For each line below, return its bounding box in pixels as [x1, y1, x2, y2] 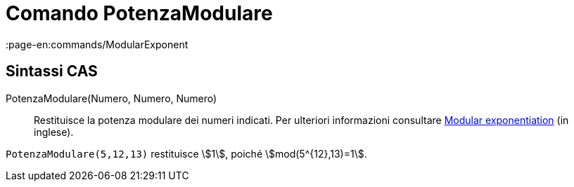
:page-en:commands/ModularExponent [6, 38, 189, 50]
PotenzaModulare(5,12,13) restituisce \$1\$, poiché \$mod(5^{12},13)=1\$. [6, 147, 367, 160]
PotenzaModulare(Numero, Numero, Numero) [6, 92, 217, 104]
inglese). [34, 125, 74, 138]
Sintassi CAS [6, 62, 98, 81]
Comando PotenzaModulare [6, 1, 273, 25]
